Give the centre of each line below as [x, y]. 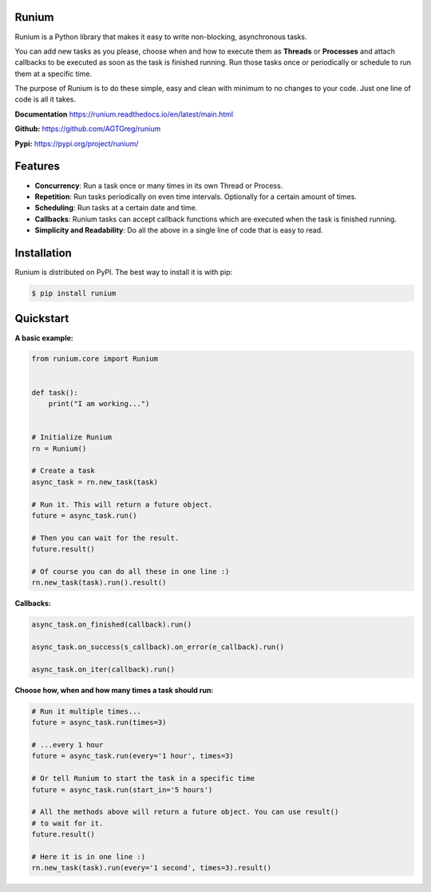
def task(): [55, 392]
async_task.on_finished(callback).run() [111, 625]
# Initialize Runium [71, 437]
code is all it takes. [45, 99]
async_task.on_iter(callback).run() [103, 669]
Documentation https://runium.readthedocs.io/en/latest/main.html [124, 114]
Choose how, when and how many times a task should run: [114, 690]
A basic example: [44, 338]
